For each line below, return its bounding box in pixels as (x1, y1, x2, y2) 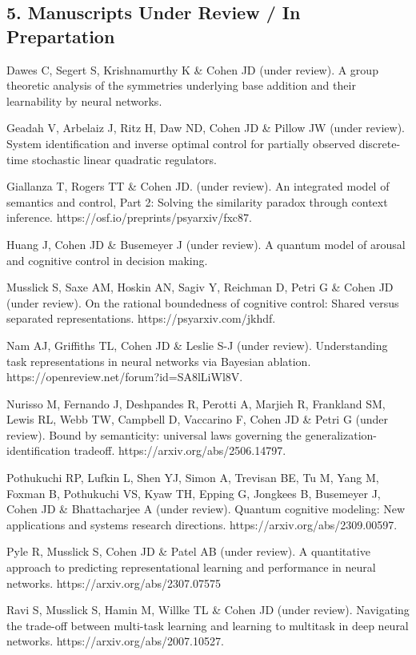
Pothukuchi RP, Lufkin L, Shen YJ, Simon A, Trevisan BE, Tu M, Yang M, (6, 469, 379, 486)
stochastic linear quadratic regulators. (31, 151, 217, 167)
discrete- (358, 135, 401, 151)
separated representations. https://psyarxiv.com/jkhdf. (6, 310, 276, 327)
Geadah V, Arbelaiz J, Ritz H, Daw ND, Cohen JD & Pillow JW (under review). (6, 119, 405, 136)
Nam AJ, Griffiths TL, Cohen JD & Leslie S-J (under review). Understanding (6, 336, 388, 353)
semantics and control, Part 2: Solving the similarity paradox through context (6, 193, 388, 210)
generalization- (305, 426, 377, 443)
